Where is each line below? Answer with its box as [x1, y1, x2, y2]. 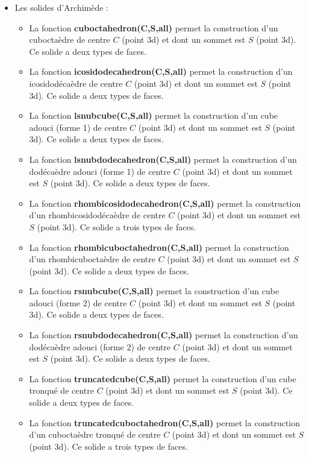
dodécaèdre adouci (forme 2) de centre [29, 340, 171, 353]
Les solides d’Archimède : [14, 1, 109, 13]
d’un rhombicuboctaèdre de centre [29, 253, 155, 265]
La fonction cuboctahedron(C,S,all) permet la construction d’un [29, 21, 278, 34]
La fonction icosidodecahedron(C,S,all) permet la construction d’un [29, 65, 293, 78]
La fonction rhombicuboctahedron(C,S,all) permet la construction [29, 241, 289, 253]
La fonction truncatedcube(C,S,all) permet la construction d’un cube [29, 372, 296, 385]
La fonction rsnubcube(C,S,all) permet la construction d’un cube [29, 285, 279, 297]
